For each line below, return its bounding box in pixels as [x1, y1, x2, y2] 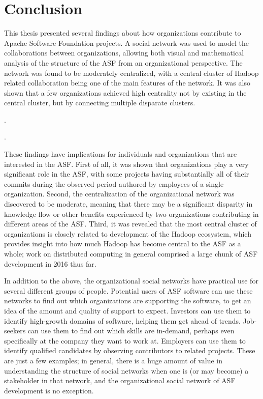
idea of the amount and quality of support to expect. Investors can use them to [4, 305, 251, 316]
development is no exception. [4, 385, 94, 395]
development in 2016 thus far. [4, 258, 96, 269]
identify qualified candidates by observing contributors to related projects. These [4, 345, 255, 356]
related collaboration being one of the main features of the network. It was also [4, 77, 250, 88]
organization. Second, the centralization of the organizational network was [4, 188, 235, 199]
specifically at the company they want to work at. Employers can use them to [4, 335, 246, 346]
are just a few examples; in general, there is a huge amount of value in [4, 355, 223, 365]
